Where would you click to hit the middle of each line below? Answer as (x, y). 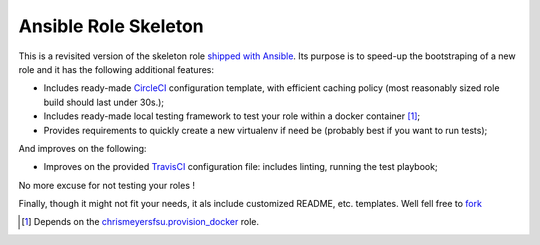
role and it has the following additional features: (116, 69)
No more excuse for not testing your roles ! (106, 185)
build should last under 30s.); (104, 102)
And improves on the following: (82, 148)
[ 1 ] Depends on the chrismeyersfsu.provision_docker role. (140, 222)
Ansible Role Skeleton (111, 26)
